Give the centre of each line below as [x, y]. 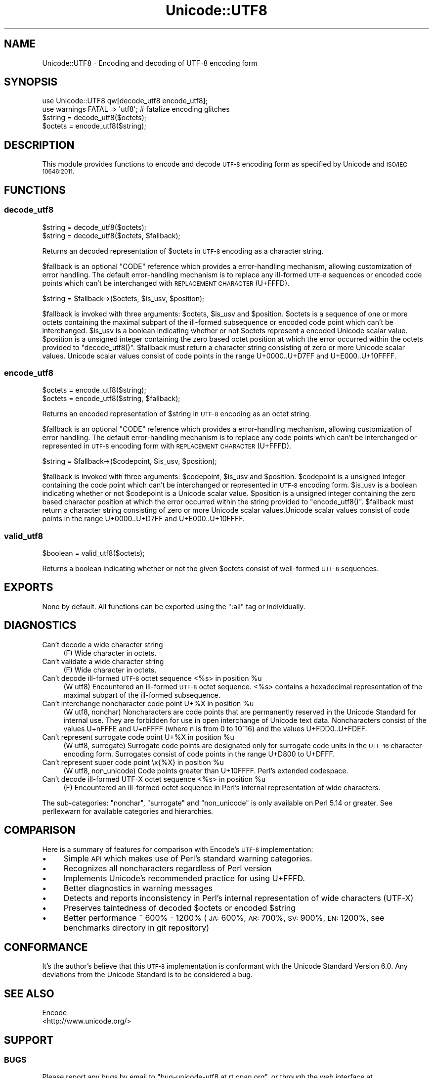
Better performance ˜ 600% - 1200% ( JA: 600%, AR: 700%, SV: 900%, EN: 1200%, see [224, 918]
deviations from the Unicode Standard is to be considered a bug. [147, 975]
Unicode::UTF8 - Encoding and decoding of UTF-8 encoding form [150, 63]
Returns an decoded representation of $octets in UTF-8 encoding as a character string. [183, 251]
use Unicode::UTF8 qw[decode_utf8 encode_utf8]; [125, 101]
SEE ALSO [29, 993]
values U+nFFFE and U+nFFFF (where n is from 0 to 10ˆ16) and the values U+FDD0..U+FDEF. [215, 728]
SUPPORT [29, 1040]
